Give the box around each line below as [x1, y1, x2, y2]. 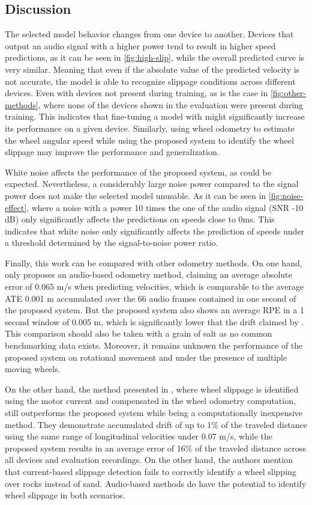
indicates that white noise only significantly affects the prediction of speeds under [5, 224, 305, 237]
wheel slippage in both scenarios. [5, 489, 125, 501]
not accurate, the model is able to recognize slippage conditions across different [5, 75, 296, 87]
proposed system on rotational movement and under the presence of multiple [5, 350, 287, 363]
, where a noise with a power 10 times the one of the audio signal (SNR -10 [26, 201, 304, 213]
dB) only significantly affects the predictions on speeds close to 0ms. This [5, 213, 275, 225]
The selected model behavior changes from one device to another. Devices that [5, 28, 294, 40]
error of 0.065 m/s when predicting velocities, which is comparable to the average [5, 280, 304, 293]
